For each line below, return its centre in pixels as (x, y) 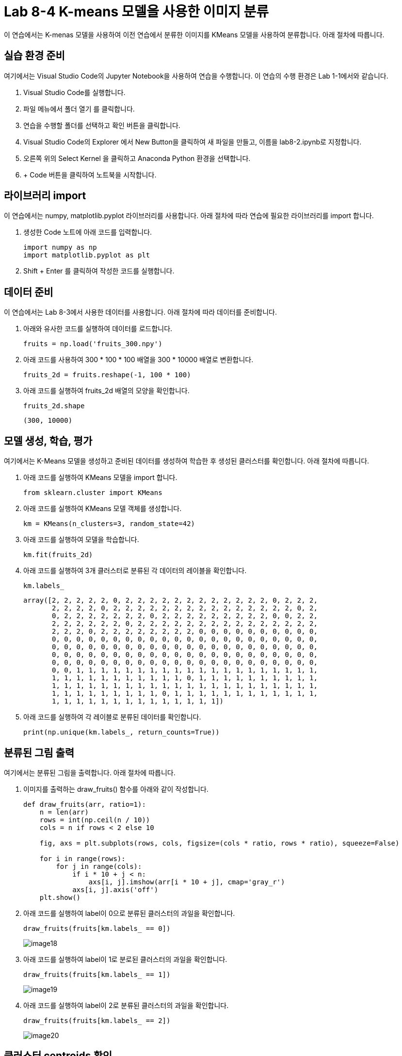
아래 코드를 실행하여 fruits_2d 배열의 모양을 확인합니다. (106, 391)
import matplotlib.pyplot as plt (87, 255)
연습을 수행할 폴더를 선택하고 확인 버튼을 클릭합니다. (102, 125)
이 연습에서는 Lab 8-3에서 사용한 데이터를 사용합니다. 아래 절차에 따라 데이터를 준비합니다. (140, 312)
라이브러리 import (45, 196)
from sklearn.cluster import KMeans (93, 493)
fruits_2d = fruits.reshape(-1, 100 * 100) (107, 375)
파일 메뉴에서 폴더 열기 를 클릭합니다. (79, 109)
